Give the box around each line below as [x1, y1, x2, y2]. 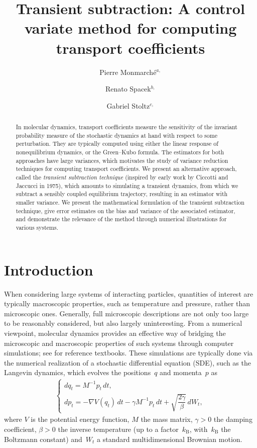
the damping [213, 414, 252, 424]
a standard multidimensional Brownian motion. [97, 433, 242, 444]
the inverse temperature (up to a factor [58, 423, 179, 434]
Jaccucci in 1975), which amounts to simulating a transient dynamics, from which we [16, 181, 238, 190]
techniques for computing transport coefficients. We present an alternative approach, [16, 164, 237, 173]
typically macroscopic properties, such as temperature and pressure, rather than [4, 298, 250, 309]
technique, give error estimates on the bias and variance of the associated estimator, [16, 206, 235, 215]
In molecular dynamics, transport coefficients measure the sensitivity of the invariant [16, 123, 237, 131]
